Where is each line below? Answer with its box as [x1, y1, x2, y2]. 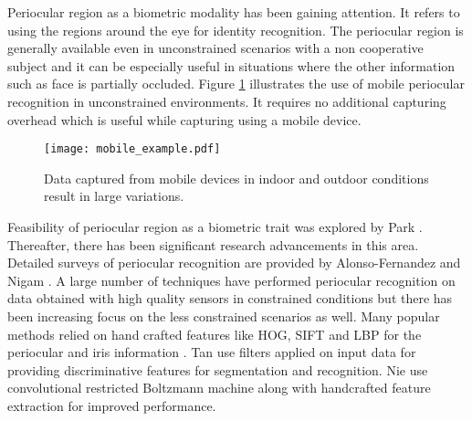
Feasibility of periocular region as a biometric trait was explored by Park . [7, 217, 423, 236]
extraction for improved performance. [7, 395, 216, 415]
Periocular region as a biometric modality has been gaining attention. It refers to [7, 3, 460, 21]
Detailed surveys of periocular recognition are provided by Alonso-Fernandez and [7, 253, 461, 272]
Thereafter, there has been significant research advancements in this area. [7, 235, 419, 254]
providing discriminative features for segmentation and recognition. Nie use [7, 360, 428, 379]
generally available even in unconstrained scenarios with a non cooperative [7, 38, 424, 58]
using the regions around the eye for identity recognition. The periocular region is [7, 20, 464, 39]
